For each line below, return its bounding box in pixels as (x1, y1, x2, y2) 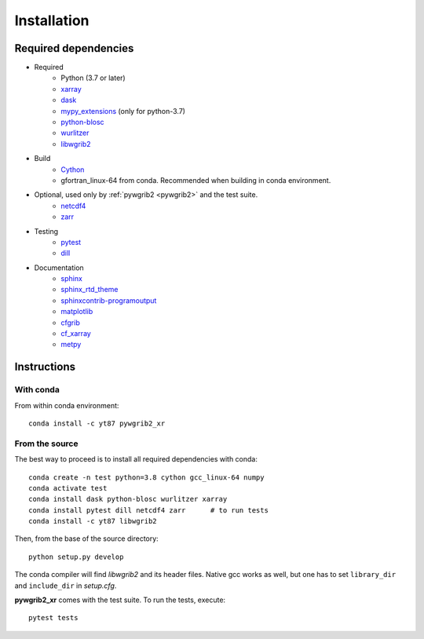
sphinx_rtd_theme (60, 285, 119, 294)
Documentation (34, 263, 84, 272)
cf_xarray (60, 329, 92, 338)
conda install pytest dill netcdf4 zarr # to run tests (28, 506, 269, 514)
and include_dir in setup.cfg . (14, 581, 117, 590)
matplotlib (60, 307, 93, 316)
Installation (14, 12, 90, 29)
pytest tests (28, 613, 79, 623)
